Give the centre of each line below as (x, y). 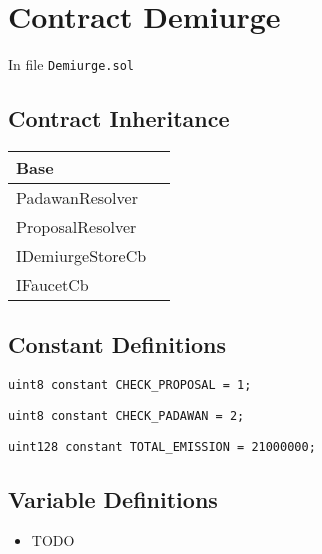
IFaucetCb (52, 284)
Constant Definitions (117, 344)
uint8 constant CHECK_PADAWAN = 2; (126, 415)
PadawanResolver (77, 197)
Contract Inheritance (119, 118)
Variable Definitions (113, 498)
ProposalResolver (76, 226)
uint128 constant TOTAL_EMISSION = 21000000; (162, 446)
